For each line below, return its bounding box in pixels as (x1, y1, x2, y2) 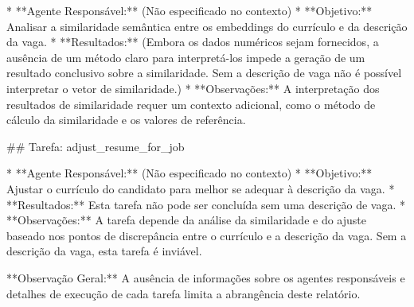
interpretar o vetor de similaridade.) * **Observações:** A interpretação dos (6, 80, 380, 96)
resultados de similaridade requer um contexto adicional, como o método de (6, 95, 376, 112)
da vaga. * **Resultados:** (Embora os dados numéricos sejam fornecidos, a (6, 33, 379, 50)
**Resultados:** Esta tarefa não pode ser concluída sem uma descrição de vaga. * (6, 196, 406, 212)
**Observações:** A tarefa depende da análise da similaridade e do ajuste (6, 212, 366, 228)
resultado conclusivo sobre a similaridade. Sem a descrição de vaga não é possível (6, 64, 402, 81)
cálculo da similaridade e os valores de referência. (6, 111, 246, 128)
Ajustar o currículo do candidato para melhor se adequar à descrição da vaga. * (6, 180, 395, 196)
